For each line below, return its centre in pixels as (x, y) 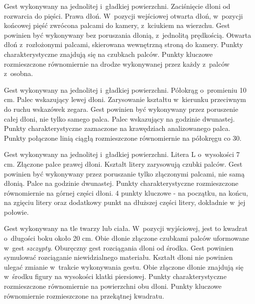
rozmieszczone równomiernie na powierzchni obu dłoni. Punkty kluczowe (113, 286)
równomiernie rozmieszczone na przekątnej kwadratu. (84, 295)
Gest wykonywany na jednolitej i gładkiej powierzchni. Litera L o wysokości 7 (122, 154)
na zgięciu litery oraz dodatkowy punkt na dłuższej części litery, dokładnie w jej (125, 202)
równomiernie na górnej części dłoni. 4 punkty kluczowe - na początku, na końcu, (126, 192)
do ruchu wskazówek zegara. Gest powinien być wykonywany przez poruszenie (121, 109)
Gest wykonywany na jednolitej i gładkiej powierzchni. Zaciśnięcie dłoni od (117, 6)
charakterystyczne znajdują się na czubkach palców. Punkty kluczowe (108, 54)
